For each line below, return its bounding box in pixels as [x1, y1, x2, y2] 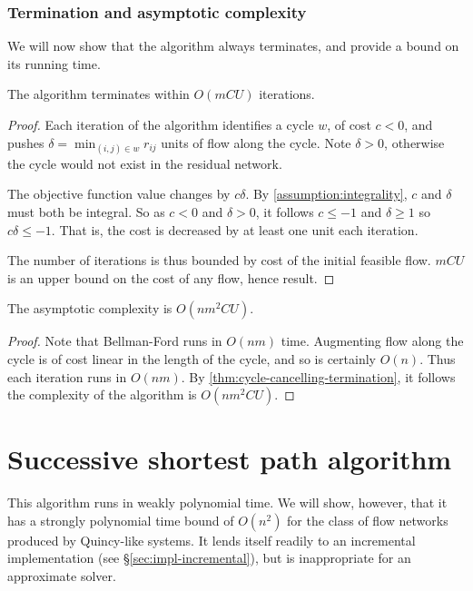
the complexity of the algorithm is [7, 385, 197, 404]
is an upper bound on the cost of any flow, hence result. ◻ [7, 268, 335, 287]
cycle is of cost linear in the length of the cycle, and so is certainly [7, 349, 376, 368]
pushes [7, 133, 44, 152]
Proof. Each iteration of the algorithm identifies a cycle [7, 115, 314, 133]
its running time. [7, 54, 101, 73]
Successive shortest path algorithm [7, 440, 452, 478]
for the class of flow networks [287, 510, 448, 529]
